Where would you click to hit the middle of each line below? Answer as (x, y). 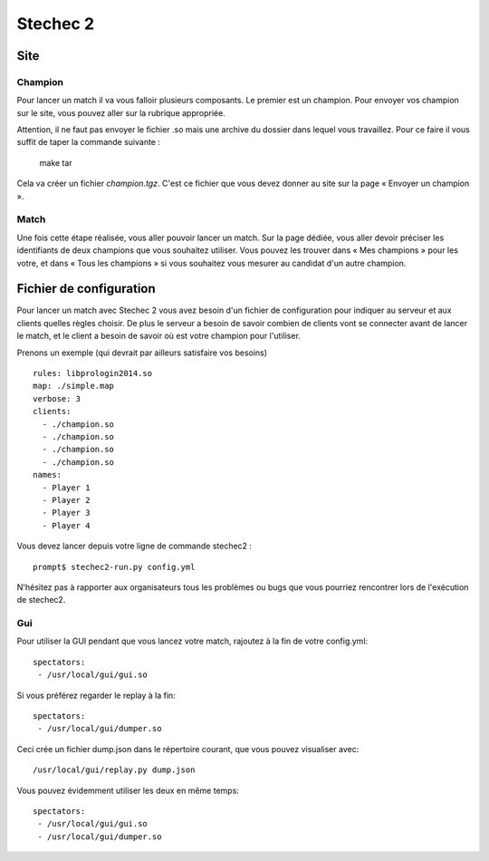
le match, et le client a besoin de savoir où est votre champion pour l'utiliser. (158, 336)
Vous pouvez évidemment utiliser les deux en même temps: (128, 790)
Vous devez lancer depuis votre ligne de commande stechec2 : (134, 546)
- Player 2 (66, 500)
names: (48, 475)
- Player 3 (66, 513)
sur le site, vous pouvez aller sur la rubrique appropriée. (121, 112)
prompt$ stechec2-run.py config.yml (114, 567)
